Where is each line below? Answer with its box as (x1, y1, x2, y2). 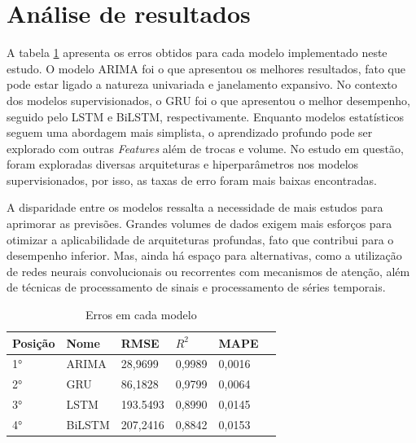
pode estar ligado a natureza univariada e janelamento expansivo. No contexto (7, 76, 397, 93)
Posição (12, 334, 55, 351)
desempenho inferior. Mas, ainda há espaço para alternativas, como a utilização (7, 247, 402, 264)
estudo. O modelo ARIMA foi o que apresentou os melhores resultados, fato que (7, 59, 405, 77)
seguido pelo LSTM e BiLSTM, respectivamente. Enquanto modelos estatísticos (7, 107, 405, 125)
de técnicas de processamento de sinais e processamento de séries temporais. (7, 279, 386, 296)
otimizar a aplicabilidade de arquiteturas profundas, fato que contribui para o (7, 230, 394, 248)
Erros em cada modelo (85, 306, 197, 323)
